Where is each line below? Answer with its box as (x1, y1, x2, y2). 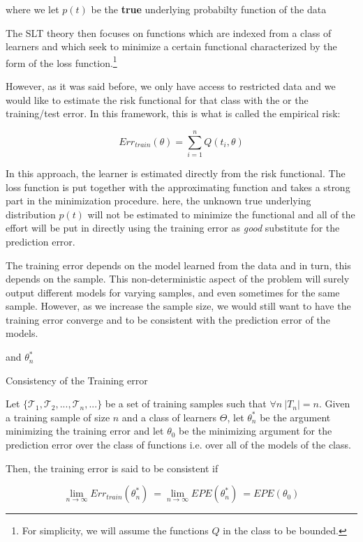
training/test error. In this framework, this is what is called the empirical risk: (6, 106, 341, 121)
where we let (6, 2, 59, 16)
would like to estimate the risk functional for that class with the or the (6, 92, 309, 107)
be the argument (260, 409, 331, 424)
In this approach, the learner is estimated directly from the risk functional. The (6, 165, 346, 180)
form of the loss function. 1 (6, 53, 117, 70)
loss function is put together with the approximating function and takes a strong (6, 179, 350, 194)
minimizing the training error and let (6, 423, 164, 438)
